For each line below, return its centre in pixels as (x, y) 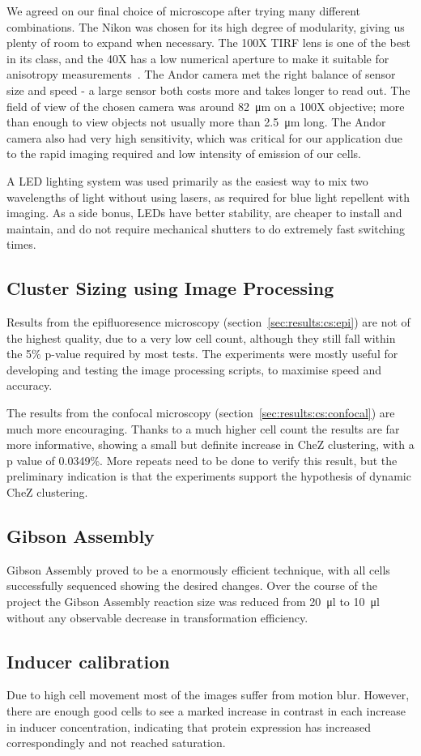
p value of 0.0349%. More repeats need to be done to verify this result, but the (202, 460)
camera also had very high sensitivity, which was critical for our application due (204, 137)
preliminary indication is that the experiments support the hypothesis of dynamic (209, 476)
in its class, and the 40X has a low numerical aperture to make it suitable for (198, 58)
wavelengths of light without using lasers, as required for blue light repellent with (208, 196)
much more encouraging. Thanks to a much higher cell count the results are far (203, 428)
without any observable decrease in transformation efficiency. (157, 617)
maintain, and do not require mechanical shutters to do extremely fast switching (206, 228)
